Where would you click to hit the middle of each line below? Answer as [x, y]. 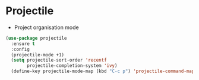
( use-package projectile [36, 38]
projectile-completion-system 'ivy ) [72, 66]
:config [20, 49]
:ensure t [23, 44]
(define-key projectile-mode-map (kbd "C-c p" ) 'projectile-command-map [103, 71]
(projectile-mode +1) [38, 55]
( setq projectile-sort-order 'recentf [59, 60]
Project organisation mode [46, 27]
